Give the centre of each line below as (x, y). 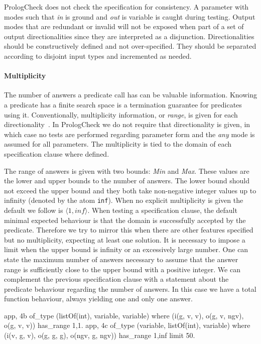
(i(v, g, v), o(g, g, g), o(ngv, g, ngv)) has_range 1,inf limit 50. (100, 335)
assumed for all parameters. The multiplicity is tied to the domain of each (118, 144)
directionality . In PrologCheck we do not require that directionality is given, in (127, 124)
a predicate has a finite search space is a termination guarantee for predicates (123, 104)
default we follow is (34, 210)
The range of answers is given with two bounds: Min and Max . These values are (127, 170)
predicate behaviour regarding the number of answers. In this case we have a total (130, 289)
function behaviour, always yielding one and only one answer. (98, 299)
